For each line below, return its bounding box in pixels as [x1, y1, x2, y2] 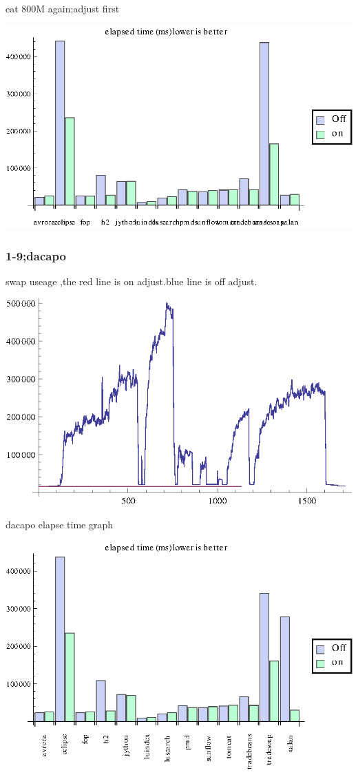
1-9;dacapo [6, 247, 66, 264]
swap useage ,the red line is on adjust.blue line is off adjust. [6, 273, 257, 288]
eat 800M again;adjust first [6, 1, 120, 15]
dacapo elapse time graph [6, 517, 114, 532]
